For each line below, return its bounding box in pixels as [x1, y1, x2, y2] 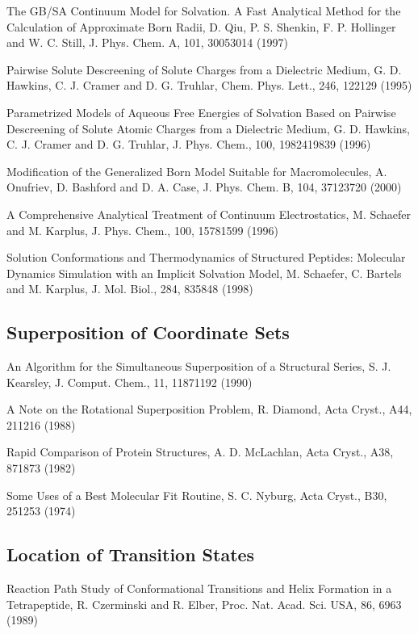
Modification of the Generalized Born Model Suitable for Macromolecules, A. [6, 162, 387, 179]
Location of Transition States [6, 542, 255, 567]
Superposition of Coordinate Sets [6, 320, 290, 345]
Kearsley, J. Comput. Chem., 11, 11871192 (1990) [6, 373, 253, 390]
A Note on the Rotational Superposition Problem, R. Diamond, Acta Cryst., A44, [6, 401, 412, 418]
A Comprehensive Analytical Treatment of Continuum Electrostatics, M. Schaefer [6, 205, 412, 222]
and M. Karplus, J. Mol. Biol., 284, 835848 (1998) [6, 280, 253, 297]
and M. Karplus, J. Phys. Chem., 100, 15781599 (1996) [6, 221, 278, 238]
